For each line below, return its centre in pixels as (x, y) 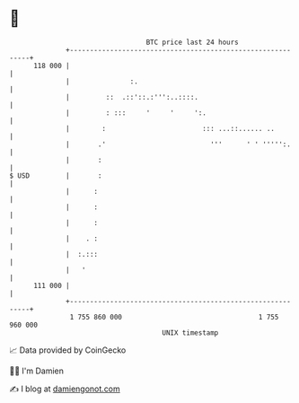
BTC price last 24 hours (193, 42)
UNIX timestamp (190, 333)
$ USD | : (56, 175)
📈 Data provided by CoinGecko (68, 350)
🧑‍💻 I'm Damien (37, 371)
